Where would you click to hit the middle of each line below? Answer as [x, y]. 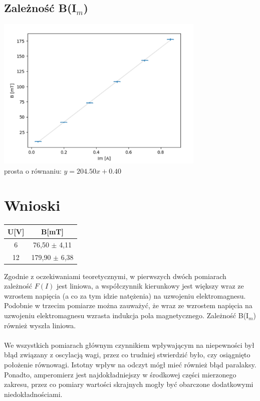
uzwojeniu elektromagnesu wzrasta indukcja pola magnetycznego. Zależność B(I [126, 315]
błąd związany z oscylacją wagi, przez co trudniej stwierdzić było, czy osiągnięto [127, 355]
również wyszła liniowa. [40, 325]
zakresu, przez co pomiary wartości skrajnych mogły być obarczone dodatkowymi [129, 384]
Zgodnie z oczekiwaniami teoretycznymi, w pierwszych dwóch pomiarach [115, 276]
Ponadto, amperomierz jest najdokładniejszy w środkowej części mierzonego [120, 374]
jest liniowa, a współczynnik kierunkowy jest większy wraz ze [150, 286]
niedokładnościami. [33, 394]
